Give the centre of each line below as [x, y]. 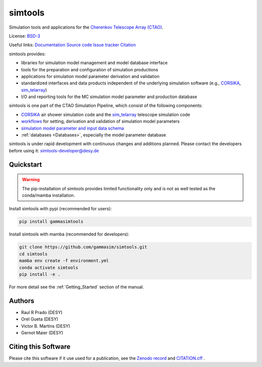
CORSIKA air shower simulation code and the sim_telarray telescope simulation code [106, 115]
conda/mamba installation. [49, 195]
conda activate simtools [49, 267]
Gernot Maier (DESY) [42, 333]
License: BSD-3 [25, 36]
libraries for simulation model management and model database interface [94, 63]
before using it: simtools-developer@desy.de [54, 150]
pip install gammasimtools [51, 222]
